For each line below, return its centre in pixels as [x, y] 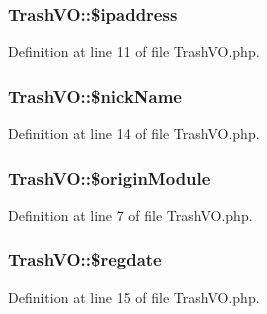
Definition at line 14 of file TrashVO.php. [134, 133]
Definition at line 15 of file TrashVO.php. [134, 296]
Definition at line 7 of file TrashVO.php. [130, 214]
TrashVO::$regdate [85, 259]
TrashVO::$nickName [95, 95]
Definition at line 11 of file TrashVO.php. [134, 51]
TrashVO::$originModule [109, 177]
